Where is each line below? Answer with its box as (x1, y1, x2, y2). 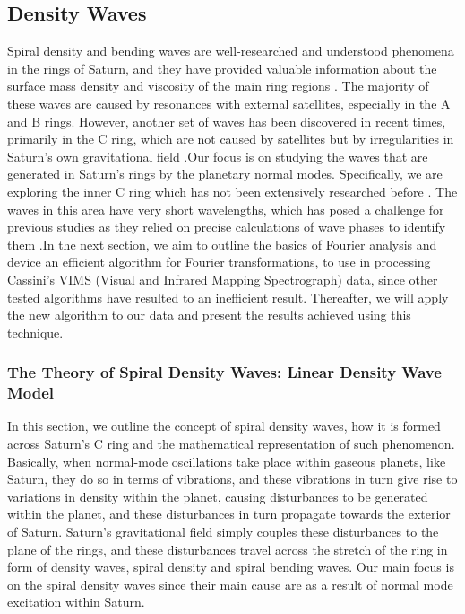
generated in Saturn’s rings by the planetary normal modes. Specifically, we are (7, 164, 443, 183)
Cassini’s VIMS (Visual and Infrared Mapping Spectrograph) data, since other (7, 269, 438, 288)
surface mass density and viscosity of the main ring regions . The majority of (7, 76, 429, 95)
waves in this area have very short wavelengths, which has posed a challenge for (7, 199, 444, 218)
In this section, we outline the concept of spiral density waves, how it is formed (7, 417, 441, 435)
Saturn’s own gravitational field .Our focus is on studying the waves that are (7, 146, 428, 165)
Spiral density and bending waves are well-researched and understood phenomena (7, 41, 454, 60)
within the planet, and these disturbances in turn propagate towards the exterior (7, 504, 451, 523)
